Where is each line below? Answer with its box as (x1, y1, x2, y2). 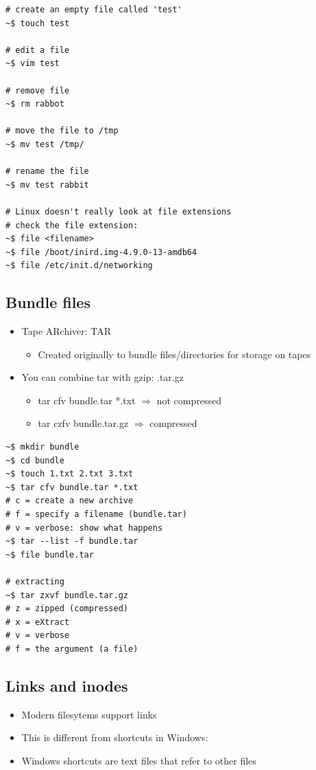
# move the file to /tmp (5, 126, 119, 136)
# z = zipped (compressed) (5, 604, 128, 614)
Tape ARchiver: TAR (21, 324, 112, 338)
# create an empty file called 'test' (5, 5, 182, 14)
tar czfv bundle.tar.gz (38, 416, 129, 430)
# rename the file (5, 166, 89, 177)
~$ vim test (5, 58, 60, 69)
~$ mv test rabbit (5, 179, 89, 190)
